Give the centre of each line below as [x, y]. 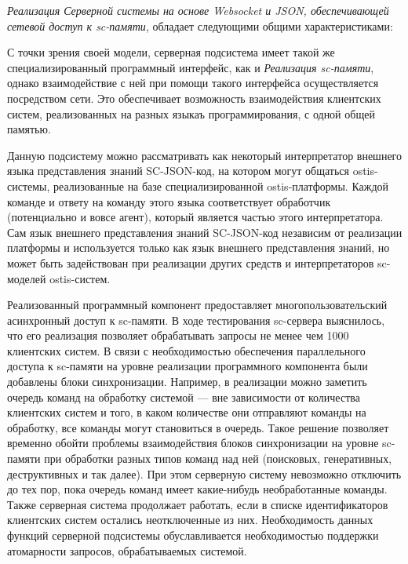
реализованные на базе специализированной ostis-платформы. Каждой [221, 186]
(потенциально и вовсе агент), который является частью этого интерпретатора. [195, 217]
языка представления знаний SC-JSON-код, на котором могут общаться [178, 171]
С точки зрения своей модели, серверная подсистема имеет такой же [171, 52]
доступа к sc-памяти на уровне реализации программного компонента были [188, 366]
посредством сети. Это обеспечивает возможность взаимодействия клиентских [194, 98]
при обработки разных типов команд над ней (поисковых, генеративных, [218, 458]
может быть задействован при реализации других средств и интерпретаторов [191, 262]
